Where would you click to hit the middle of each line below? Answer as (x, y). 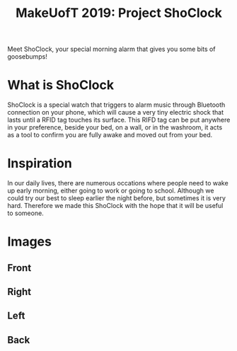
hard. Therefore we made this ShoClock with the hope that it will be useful (115, 206)
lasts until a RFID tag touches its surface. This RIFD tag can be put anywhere (119, 120)
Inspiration (40, 163)
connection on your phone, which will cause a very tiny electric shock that (116, 113)
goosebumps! (28, 57)
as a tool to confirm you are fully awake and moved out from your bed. (110, 135)
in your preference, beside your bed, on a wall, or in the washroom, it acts (115, 127)
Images (29, 242)
